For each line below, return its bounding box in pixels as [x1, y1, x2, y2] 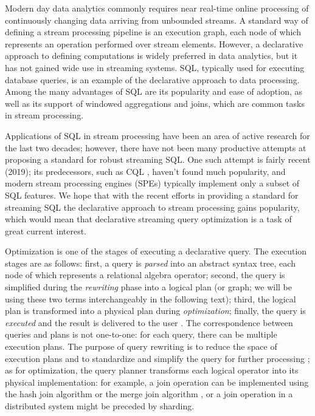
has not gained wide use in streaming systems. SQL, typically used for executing [5, 61, 305, 73]
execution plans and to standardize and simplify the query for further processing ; [5, 352, 310, 364]
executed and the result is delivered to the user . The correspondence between [5, 316, 293, 329]
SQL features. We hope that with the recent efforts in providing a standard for [5, 188, 299, 201]
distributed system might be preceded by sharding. [5, 400, 195, 412]
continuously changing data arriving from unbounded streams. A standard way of [5, 13, 308, 26]
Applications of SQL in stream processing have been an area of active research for [5, 129, 310, 142]
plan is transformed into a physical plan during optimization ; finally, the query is [5, 304, 306, 317]
